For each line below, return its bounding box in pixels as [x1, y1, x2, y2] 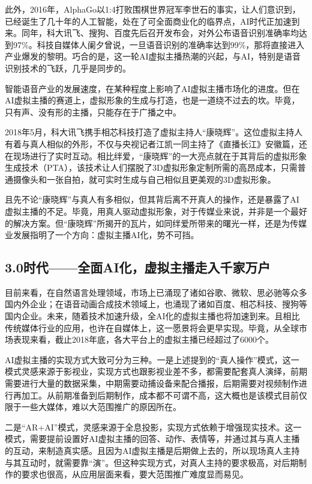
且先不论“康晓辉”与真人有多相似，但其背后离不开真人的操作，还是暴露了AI [5, 193, 299, 206]
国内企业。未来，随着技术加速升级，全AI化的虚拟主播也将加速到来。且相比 [5, 310, 300, 322]
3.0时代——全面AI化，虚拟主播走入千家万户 [5, 258, 271, 277]
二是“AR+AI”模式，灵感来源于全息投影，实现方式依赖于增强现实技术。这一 [5, 420, 302, 433]
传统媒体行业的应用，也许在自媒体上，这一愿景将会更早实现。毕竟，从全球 [5, 321, 299, 334]
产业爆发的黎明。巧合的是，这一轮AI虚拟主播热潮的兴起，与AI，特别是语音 [5, 50, 301, 63]
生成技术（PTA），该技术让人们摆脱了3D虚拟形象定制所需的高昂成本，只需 [5, 161, 298, 174]
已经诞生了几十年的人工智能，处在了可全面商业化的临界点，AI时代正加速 [5, 14, 292, 27]
